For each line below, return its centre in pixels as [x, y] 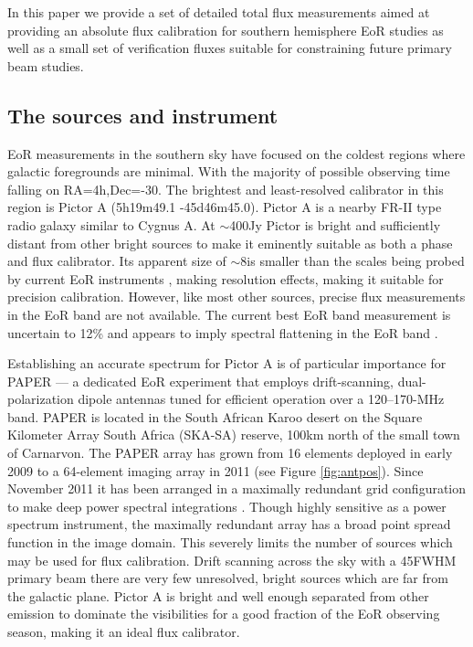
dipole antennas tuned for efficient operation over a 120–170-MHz [261, 399]
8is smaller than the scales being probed [352, 261]
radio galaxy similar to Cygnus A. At [111, 224]
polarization [41, 399]
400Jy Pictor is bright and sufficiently [335, 224]
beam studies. [46, 65]
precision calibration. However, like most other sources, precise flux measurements [236, 297]
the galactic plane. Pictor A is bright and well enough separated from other [218, 595]
